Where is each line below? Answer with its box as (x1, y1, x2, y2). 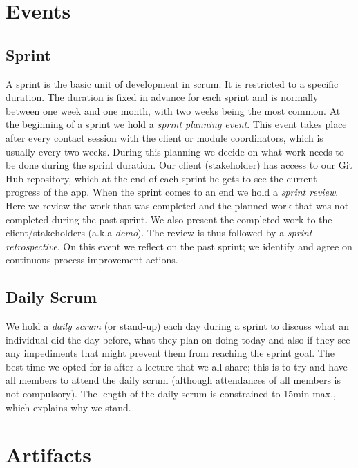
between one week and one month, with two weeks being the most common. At (6, 103, 341, 118)
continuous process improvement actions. (6, 252, 178, 267)
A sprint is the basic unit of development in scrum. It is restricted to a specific (6, 76, 339, 91)
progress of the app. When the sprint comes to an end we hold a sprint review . (6, 185, 339, 199)
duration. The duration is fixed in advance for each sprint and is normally (6, 90, 319, 104)
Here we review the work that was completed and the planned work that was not (6, 198, 349, 212)
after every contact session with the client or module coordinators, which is (6, 130, 323, 144)
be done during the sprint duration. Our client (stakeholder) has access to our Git (6, 158, 353, 172)
